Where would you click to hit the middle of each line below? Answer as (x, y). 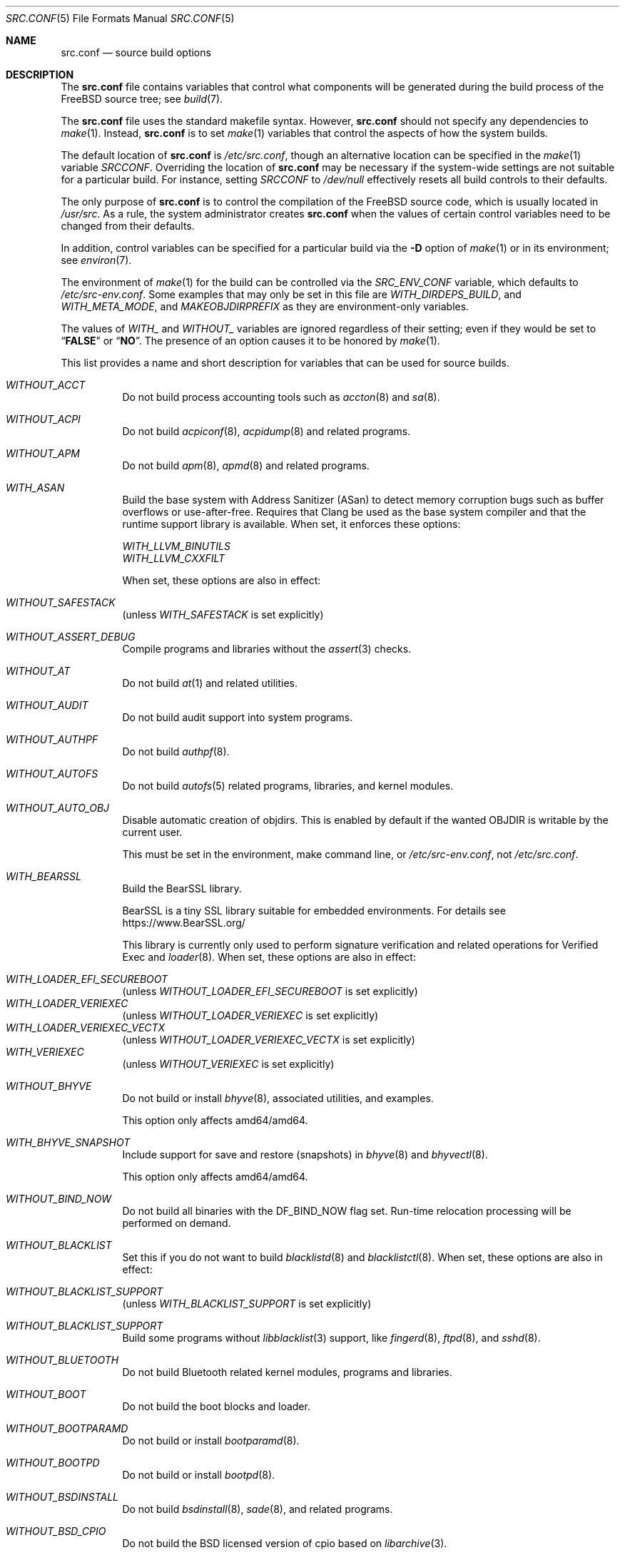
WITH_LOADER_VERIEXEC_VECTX (86, 1028)
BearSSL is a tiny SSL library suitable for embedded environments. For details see (314, 911)
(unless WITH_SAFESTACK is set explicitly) (223, 615)
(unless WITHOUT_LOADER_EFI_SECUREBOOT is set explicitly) (270, 991)
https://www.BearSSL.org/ (184, 923)
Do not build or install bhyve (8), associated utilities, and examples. (278, 1098)
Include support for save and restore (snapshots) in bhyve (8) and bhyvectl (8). (305, 1154)
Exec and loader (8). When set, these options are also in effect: (269, 957)
